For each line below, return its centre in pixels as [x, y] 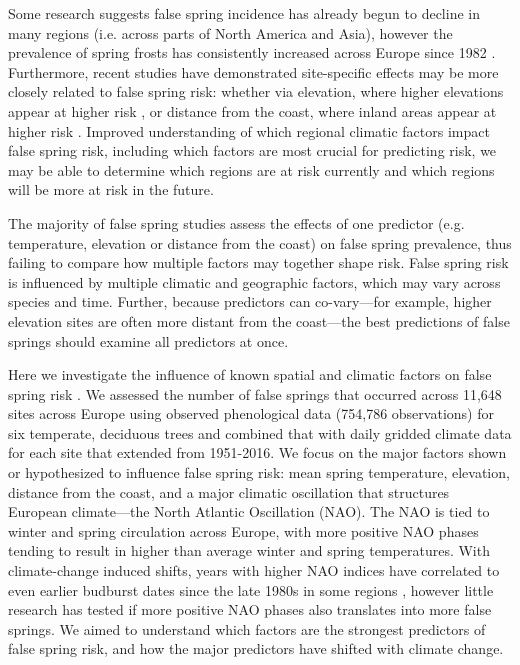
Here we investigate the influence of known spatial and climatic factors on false [250, 374]
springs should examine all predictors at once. [148, 340]
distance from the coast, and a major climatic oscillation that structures [229, 491]
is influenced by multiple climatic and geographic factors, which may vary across [254, 281]
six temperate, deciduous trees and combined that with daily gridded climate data [260, 432]
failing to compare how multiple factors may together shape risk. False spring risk [258, 262]
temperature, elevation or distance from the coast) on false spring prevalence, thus [260, 242]
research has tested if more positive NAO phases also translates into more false [250, 609]
